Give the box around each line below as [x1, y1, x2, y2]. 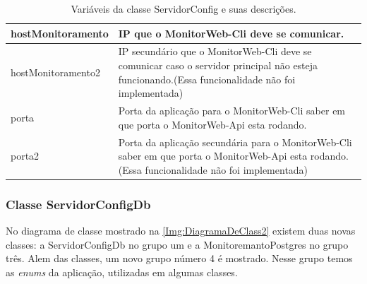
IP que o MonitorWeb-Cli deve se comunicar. [118, 25, 344, 40]
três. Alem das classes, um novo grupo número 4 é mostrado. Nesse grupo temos [6, 251, 353, 266]
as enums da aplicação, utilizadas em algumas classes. [6, 264, 238, 279]
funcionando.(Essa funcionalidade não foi [118, 71, 296, 86]
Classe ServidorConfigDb [6, 195, 151, 213]
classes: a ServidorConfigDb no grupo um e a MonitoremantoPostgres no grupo [6, 237, 349, 252]
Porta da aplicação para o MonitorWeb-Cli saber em [118, 103, 346, 118]
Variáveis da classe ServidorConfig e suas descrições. [71, 1, 296, 16]
